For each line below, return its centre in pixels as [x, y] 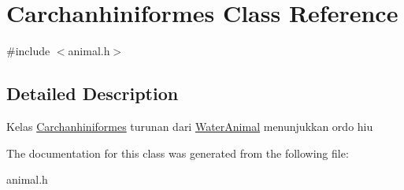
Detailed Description [93, 93]
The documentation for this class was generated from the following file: [178, 153]
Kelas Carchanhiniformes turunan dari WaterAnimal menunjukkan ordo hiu [190, 126]
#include [28, 51]
